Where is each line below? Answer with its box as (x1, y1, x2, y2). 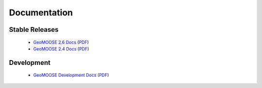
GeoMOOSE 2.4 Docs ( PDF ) (33, 46, 89, 51)
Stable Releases (9, 25, 59, 34)
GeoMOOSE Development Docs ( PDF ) (33, 72, 109, 78)
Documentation (9, 7, 73, 18)
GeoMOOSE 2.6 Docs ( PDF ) (33, 39, 89, 45)
